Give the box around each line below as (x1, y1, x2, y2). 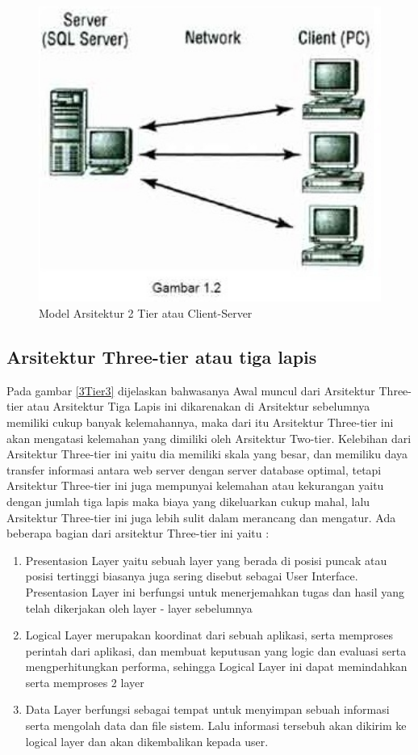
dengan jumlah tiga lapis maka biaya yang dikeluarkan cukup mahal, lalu (6, 492, 370, 509)
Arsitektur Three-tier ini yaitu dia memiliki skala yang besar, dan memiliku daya (6, 445, 408, 462)
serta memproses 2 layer (25, 673, 144, 690)
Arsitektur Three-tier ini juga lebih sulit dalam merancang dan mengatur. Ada (6, 508, 396, 525)
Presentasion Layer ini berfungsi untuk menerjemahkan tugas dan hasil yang (25, 583, 404, 600)
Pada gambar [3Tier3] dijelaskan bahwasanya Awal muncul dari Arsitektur (6, 382, 375, 399)
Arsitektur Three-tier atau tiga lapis (6, 344, 317, 369)
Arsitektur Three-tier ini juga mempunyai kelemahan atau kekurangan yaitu (6, 477, 384, 494)
